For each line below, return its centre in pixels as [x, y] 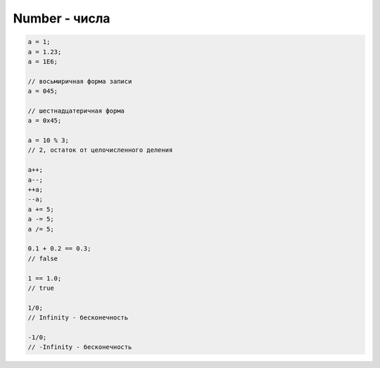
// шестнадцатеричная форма [76, 110]
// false [43, 258]
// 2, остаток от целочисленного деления [100, 150]
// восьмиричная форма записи [80, 81]
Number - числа [62, 18]
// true [41, 288]
